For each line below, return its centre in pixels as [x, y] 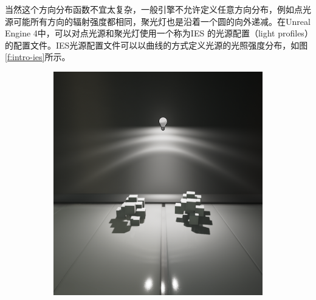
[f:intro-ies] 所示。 [38, 57]
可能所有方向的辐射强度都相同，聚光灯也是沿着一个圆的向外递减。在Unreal [162, 21]
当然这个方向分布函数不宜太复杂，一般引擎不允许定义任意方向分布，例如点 [154, 9]
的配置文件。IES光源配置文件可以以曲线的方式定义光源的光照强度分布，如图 [156, 45]
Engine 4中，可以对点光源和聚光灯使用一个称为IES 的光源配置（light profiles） [157, 33]
